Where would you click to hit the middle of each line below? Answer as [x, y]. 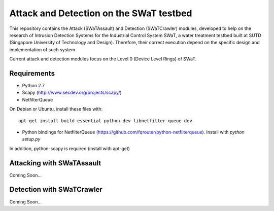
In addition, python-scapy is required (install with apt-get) [70, 148]
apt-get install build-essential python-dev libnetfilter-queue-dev [105, 121]
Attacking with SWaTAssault [55, 163]
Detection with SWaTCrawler [56, 189]
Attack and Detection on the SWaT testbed [101, 13]
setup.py [31, 139]
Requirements [32, 73]
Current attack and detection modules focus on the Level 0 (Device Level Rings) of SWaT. [103, 59]
